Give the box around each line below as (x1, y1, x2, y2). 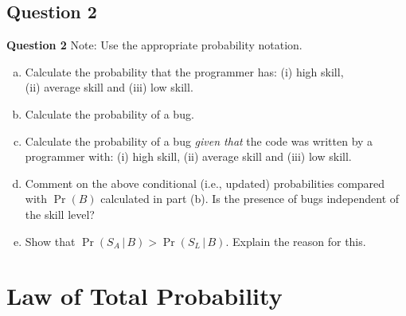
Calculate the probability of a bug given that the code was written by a (25, 132, 373, 149)
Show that (25, 232, 76, 249)
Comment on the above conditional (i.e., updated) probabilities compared (25, 174, 385, 191)
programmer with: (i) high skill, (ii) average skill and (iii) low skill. (25, 148, 352, 165)
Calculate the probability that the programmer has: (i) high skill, (25, 63, 344, 80)
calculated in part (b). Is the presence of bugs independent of (100, 190, 400, 207)
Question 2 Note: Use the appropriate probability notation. (6, 37, 303, 53)
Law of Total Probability (6, 279, 283, 312)
